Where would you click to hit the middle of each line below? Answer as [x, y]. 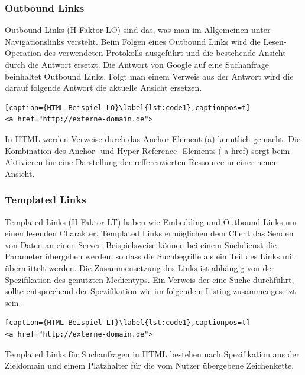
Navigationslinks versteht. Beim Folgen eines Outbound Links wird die [133, 41]
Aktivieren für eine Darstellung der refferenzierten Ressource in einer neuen [142, 162]
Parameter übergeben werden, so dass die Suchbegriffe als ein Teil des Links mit [150, 256]
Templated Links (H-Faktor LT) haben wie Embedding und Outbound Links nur [151, 221]
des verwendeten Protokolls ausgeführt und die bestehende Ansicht [165, 53]
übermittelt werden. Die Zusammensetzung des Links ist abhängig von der [139, 267]
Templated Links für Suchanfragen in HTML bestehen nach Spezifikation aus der [152, 353]
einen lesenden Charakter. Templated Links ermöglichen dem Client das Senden [149, 233]
